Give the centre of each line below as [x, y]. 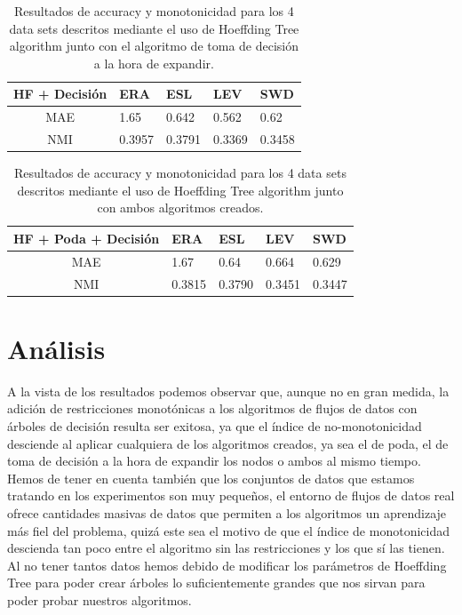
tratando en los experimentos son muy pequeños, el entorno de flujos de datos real [231, 495]
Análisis [56, 348]
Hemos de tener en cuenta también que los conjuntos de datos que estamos [211, 478]
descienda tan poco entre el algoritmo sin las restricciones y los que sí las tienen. [226, 548]
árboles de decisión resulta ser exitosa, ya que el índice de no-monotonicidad [215, 426]
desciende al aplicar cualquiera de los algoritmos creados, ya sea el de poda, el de [228, 443]
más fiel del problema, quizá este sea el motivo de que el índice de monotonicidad [228, 530]
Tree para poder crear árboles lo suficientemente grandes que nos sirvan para [216, 583]
